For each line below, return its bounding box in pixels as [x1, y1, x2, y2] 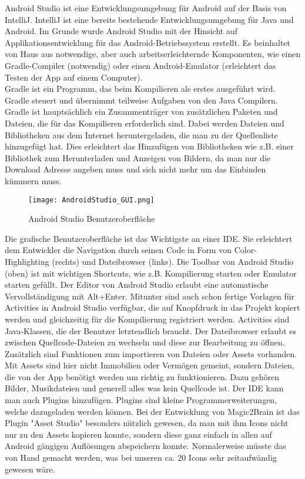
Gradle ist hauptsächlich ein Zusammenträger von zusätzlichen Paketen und [5, 105, 278, 118]
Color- [234, 244, 257, 256]
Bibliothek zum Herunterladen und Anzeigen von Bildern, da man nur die [5, 151, 271, 164]
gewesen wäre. [5, 463, 55, 475]
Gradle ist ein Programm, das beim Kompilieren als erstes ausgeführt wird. [5, 82, 276, 95]
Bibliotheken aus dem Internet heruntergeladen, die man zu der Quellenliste [5, 128, 278, 141]
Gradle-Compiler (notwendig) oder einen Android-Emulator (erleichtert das [5, 59, 276, 71]
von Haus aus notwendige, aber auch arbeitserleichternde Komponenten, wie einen [5, 48, 301, 60]
